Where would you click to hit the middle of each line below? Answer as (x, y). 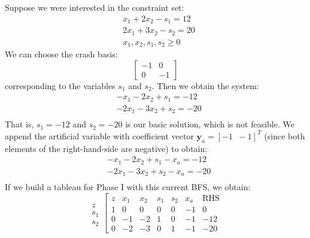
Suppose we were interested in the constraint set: (95, 7)
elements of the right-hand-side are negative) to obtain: (106, 148)
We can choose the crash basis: (61, 54)
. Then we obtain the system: (205, 85)
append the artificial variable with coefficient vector (99, 135)
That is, (19, 124)
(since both (285, 135)
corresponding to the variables (60, 85)
